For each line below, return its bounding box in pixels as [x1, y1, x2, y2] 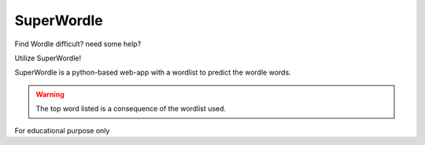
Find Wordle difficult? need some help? [14, 39, 142, 49]
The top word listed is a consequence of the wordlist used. [35, 104, 227, 114]
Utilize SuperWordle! [14, 53, 82, 63]
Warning [35, 89, 65, 99]
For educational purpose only [14, 125, 110, 135]
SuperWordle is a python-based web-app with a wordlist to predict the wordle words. [14, 67, 291, 78]
